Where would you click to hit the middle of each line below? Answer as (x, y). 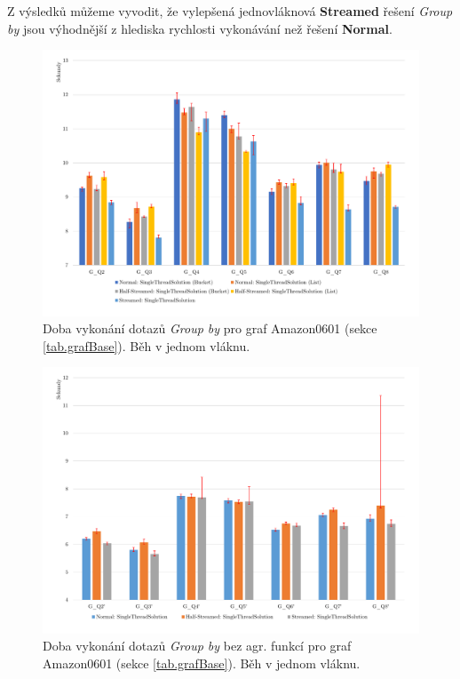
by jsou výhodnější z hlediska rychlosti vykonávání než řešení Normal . (200, 28)
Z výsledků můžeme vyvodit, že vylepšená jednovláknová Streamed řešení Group (230, 11)
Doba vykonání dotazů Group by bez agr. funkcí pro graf (197, 646)
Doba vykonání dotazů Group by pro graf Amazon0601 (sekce (210, 328)
